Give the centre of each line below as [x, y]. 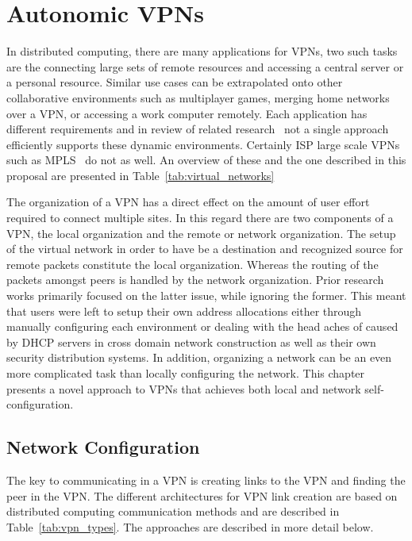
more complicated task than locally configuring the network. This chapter [186, 373]
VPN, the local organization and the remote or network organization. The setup [201, 233]
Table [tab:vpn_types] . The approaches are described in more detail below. [190, 526]
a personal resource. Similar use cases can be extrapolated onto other [175, 82]
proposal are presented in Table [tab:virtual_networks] [141, 175]
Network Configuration [103, 447]
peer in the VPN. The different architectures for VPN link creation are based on [202, 495]
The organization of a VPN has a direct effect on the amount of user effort [188, 202]
